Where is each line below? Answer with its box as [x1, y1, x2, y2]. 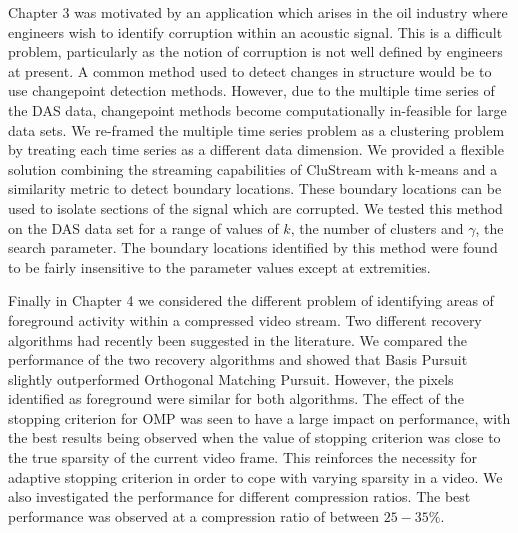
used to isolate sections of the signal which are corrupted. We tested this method [8, 197, 503, 218]
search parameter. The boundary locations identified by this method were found [8, 237, 498, 258]
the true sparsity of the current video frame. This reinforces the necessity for [8, 447, 477, 468]
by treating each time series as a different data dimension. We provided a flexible [8, 139, 504, 160]
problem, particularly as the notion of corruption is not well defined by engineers [8, 41, 503, 62]
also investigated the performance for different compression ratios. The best [8, 486, 471, 507]
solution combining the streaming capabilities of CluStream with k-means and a [8, 158, 498, 179]
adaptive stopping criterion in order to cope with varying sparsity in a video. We [8, 466, 503, 487]
